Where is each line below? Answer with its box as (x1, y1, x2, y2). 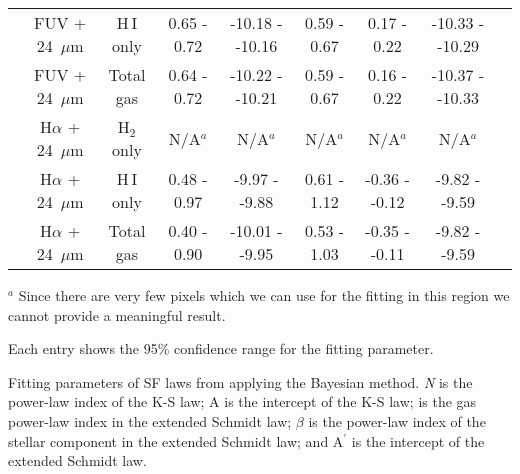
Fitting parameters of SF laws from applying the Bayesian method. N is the (8, 371, 473, 392)
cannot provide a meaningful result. (8, 304, 226, 325)
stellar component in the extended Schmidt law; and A (8, 430, 344, 451)
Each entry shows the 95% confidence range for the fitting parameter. (8, 338, 434, 359)
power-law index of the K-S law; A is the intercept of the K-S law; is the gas (8, 391, 477, 412)
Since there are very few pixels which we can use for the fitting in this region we (18, 285, 510, 305)
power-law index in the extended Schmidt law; (8, 410, 292, 431)
